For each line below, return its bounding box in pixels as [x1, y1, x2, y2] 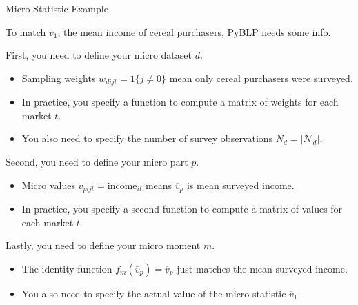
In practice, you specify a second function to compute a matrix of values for [21, 201, 343, 216]
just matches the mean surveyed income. [177, 261, 348, 275]
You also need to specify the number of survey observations [21, 131, 273, 146]
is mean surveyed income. [186, 177, 295, 192]
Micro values [21, 177, 75, 192]
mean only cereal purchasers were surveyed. [169, 70, 353, 85]
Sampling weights [21, 70, 96, 85]
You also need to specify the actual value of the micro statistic [21, 286, 286, 300]
